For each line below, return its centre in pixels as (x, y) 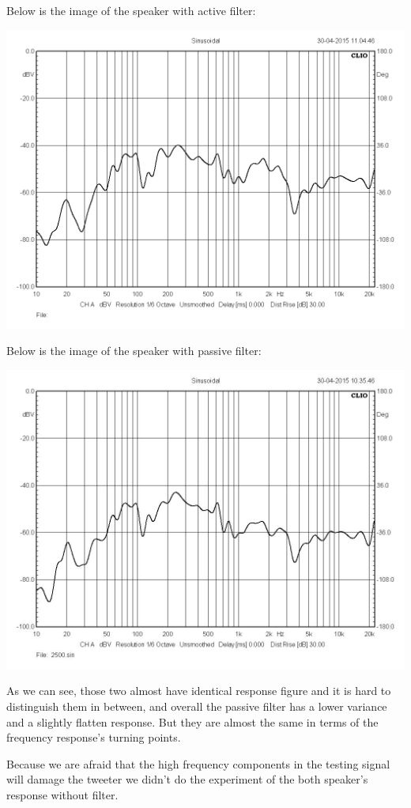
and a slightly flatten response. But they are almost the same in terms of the (192, 721)
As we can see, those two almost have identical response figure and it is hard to (199, 691)
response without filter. (62, 794)
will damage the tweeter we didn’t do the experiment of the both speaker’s (187, 779)
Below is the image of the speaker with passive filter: (134, 351)
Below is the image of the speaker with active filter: (131, 10)
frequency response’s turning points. (94, 737)
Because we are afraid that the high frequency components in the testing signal (198, 763)
